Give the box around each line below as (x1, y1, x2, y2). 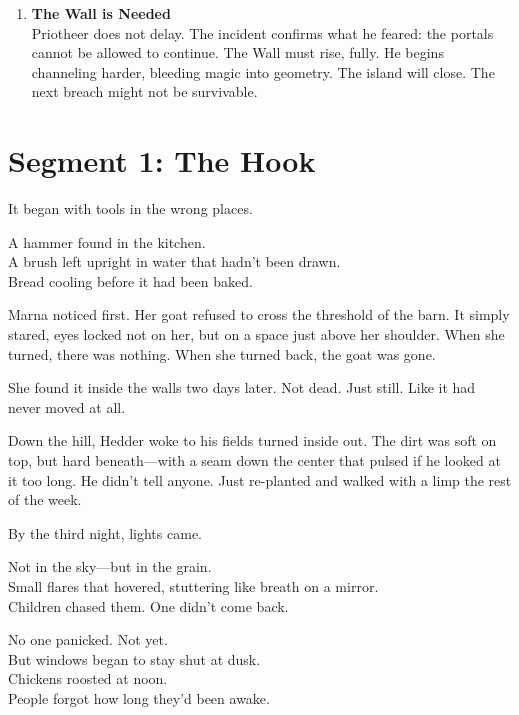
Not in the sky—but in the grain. (8, 556, 212, 577)
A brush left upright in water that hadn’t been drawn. (8, 251, 341, 272)
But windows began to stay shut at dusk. (8, 648, 261, 669)
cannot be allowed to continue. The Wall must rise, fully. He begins (31, 42, 444, 63)
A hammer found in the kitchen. (8, 231, 206, 252)
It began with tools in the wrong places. (8, 198, 253, 219)
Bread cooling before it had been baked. (8, 270, 253, 291)
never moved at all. (8, 396, 126, 417)
